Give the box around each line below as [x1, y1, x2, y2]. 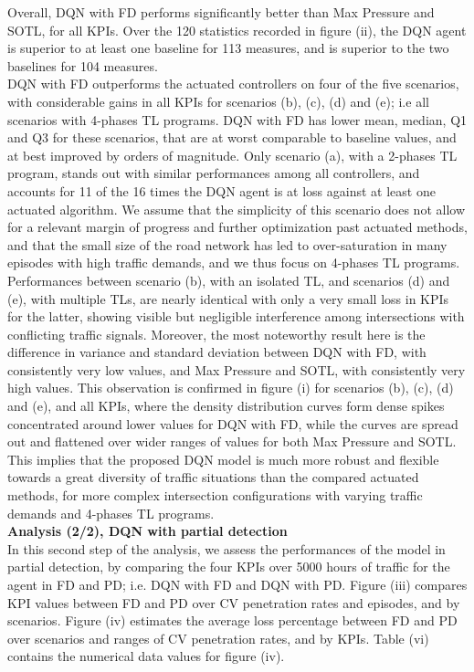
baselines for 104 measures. [7, 56, 158, 75]
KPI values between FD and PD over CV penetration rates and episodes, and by [7, 593, 460, 612]
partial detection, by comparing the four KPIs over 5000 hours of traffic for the [7, 557, 450, 576]
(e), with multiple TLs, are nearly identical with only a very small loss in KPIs [7, 289, 449, 308]
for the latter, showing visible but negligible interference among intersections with [7, 307, 465, 326]
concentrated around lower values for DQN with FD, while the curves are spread [7, 414, 458, 433]
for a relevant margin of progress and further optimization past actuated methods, [7, 217, 468, 236]
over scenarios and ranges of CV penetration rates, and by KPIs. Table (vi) [7, 628, 429, 647]
